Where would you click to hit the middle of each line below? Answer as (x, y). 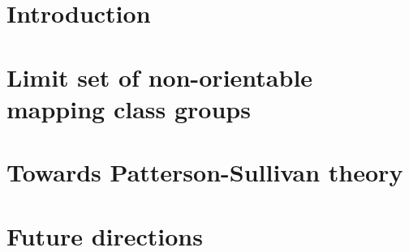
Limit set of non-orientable (160, 77)
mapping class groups (129, 108)
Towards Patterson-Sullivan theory (205, 172)
